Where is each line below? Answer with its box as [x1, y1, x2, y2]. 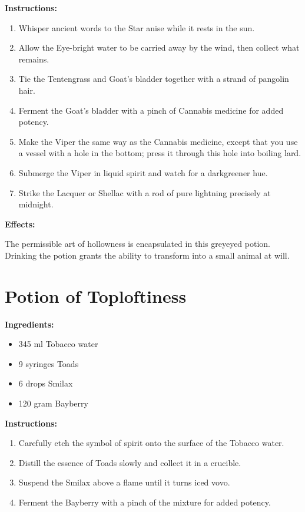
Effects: [5, 217, 35, 230]
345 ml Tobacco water [18, 338, 98, 350]
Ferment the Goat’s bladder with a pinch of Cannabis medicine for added [18, 104, 284, 116]
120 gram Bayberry [18, 397, 88, 409]
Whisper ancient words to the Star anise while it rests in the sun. [18, 21, 255, 34]
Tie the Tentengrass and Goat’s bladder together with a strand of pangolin [18, 72, 289, 85]
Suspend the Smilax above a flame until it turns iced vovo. [18, 476, 230, 488]
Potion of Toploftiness [5, 283, 187, 308]
